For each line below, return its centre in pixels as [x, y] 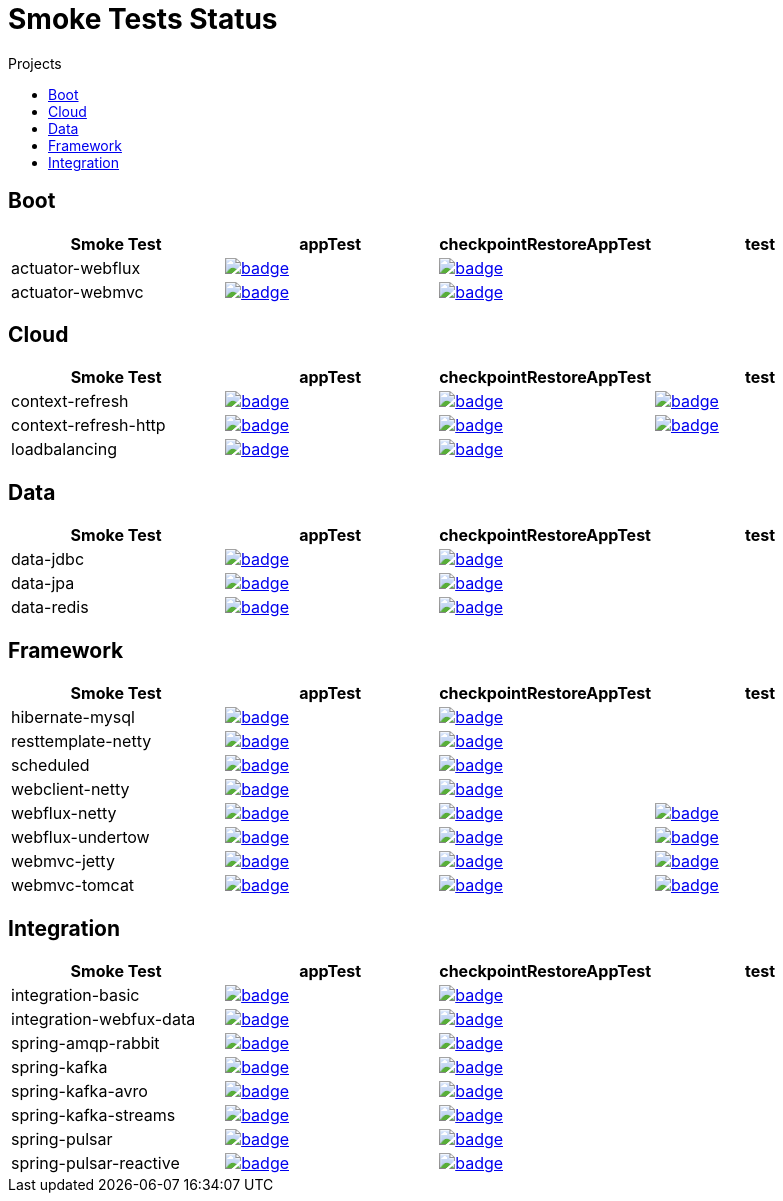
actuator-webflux [76, 267]
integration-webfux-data [103, 1018]
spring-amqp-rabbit [85, 1042]
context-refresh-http [88, 425]
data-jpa [43, 583]
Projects [35, 63]
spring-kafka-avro [79, 1090]
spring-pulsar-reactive [95, 1162]
